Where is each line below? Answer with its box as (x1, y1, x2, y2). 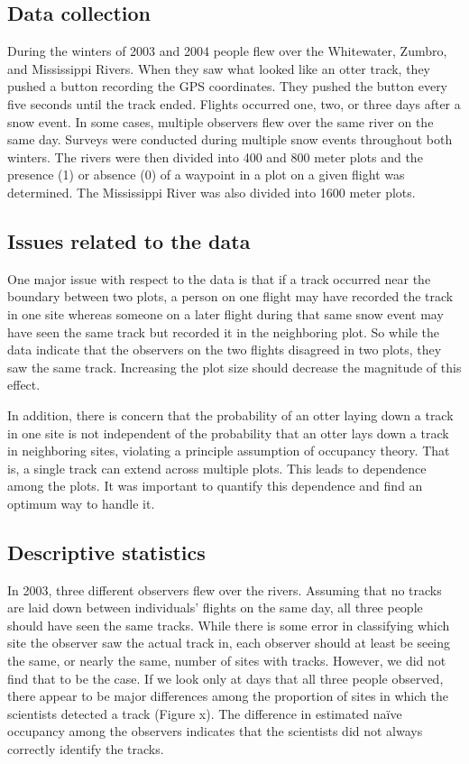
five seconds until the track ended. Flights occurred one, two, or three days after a (7, 94, 461, 113)
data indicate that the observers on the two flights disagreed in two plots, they (7, 340, 442, 359)
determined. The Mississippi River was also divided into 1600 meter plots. (7, 182, 416, 201)
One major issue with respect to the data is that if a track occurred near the (7, 269, 431, 288)
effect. (7, 375, 41, 394)
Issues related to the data (7, 226, 251, 254)
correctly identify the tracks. (7, 740, 164, 759)
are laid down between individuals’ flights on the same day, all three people (7, 598, 423, 617)
